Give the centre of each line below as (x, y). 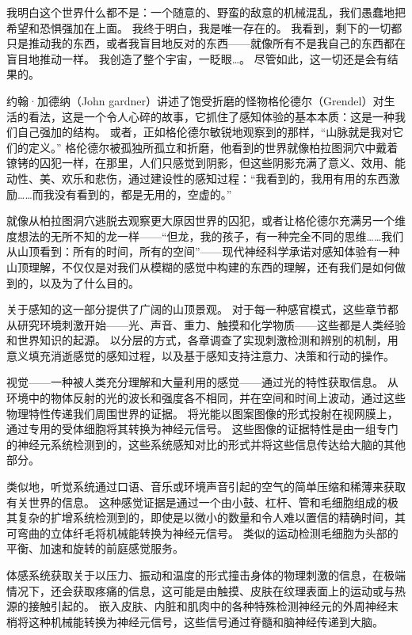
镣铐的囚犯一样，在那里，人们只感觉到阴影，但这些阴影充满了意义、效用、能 (206, 163)
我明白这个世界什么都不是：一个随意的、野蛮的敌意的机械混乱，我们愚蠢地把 (206, 12)
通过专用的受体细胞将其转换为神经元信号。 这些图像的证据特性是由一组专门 (202, 429)
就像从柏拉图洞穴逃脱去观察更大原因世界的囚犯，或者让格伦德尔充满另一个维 (206, 221)
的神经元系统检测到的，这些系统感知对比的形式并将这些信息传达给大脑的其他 (206, 444)
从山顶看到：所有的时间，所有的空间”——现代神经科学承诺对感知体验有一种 (203, 251)
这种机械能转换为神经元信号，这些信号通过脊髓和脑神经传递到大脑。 (206, 621)
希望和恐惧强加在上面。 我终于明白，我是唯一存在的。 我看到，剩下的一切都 (204, 27)
